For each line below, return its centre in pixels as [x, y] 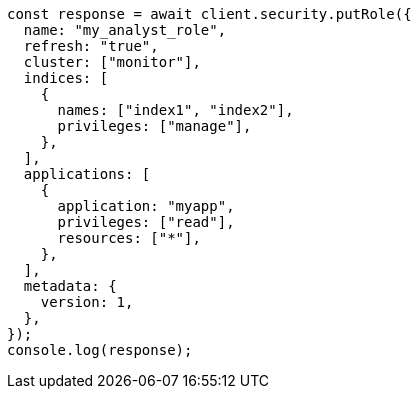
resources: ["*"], [129, 238]
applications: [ [87, 174]
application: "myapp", [146, 206]
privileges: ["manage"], [154, 126]
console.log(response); [100, 350]
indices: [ [66, 78]
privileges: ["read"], [146, 222]
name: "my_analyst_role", [125, 30]
